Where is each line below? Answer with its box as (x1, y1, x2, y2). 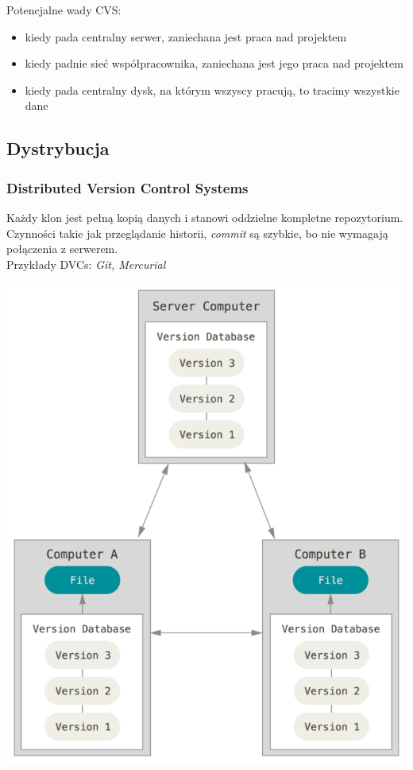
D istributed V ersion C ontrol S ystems (6, 177, 249, 197)
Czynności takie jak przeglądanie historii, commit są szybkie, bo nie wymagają (6, 224, 388, 241)
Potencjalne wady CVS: (6, 2, 122, 17)
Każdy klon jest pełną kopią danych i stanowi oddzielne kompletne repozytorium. (6, 208, 403, 225)
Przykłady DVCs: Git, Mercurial (6, 255, 166, 272)
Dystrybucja (6, 136, 110, 161)
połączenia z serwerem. (6, 240, 118, 257)
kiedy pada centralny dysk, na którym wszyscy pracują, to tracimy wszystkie (25, 81, 399, 98)
